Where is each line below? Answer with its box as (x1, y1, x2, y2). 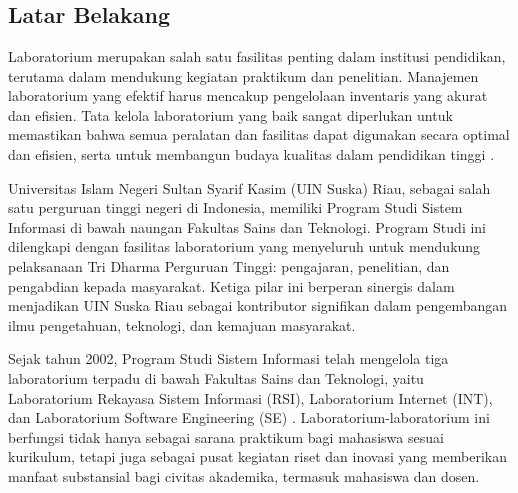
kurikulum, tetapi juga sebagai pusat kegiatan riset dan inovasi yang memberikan (8, 446, 508, 467)
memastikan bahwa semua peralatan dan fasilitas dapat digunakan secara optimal (8, 124, 510, 145)
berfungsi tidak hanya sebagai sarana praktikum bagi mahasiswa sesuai (8, 426, 444, 447)
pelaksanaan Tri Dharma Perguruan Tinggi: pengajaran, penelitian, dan (8, 255, 450, 276)
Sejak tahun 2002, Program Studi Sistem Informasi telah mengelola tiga (8, 348, 449, 369)
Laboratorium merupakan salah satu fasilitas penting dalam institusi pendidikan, (8, 46, 506, 66)
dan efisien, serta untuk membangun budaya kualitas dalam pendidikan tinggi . (8, 143, 495, 164)
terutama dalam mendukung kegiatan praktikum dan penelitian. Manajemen (8, 65, 479, 86)
